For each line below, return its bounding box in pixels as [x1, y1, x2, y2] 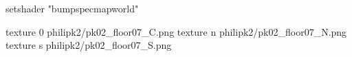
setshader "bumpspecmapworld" [5, 1, 139, 15]
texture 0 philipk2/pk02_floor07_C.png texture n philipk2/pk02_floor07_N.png [5, 24, 347, 38]
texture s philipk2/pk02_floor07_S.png [5, 38, 172, 52]
